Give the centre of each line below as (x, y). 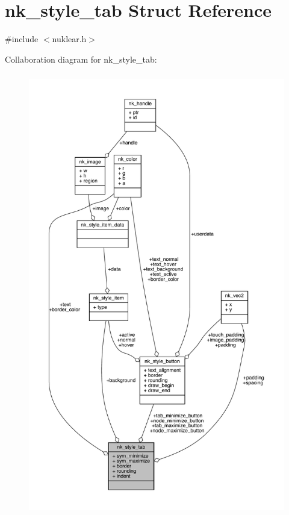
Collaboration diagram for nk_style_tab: (81, 59)
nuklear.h (69, 39)
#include (22, 39)
